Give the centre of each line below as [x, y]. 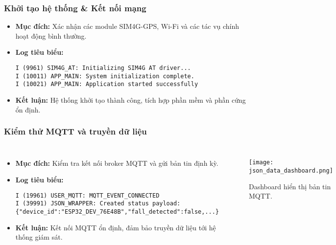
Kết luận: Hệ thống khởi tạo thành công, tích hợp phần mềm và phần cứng [131, 100]
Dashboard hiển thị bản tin [290, 186]
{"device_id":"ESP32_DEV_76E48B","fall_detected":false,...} [117, 212]
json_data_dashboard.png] [291, 171]
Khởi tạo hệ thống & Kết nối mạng [75, 8]
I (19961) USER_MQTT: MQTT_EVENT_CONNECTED [87, 195]
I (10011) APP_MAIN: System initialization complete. [105, 76]
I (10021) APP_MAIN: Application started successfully [107, 84]
